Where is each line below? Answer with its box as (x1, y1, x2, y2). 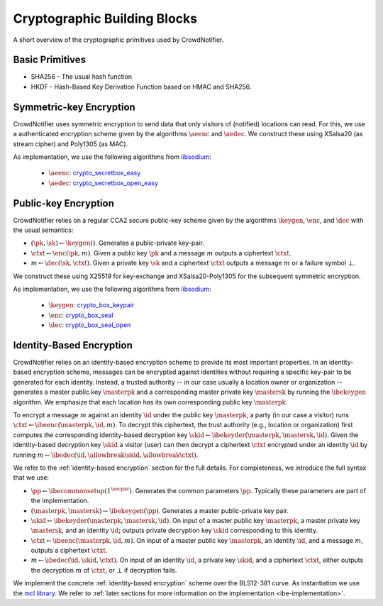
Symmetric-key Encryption (13, 101, 136, 113)
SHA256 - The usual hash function (30, 72, 133, 81)
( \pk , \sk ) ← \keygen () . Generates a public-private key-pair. (30, 238, 205, 248)
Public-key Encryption (13, 197, 115, 209)
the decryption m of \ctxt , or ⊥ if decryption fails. (30, 566, 177, 574)
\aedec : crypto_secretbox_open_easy (48, 178, 159, 187)
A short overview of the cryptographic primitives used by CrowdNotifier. (13, 35, 224, 44)
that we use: (13, 473, 50, 482)
